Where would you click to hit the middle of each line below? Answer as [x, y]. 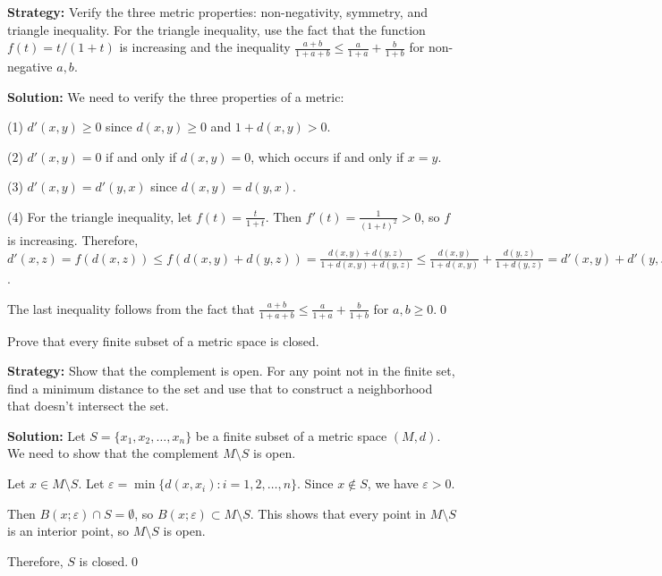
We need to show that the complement [113, 453]
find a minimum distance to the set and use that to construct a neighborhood [220, 388]
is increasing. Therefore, [73, 239]
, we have [393, 483]
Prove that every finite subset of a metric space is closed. [163, 340]
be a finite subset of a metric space [291, 435]
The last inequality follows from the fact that [131, 308]
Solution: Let [47, 435]
